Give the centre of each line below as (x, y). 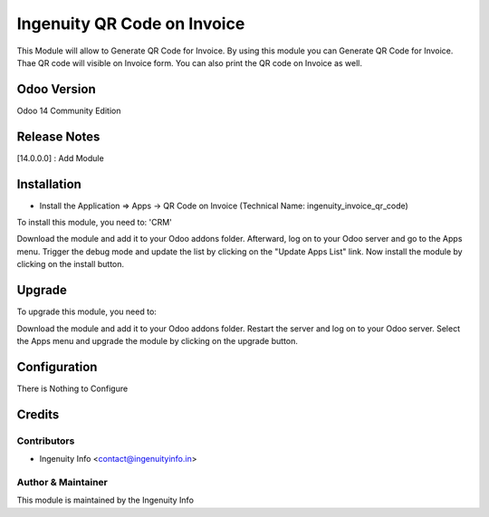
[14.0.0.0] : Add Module (60, 158)
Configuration (57, 367)
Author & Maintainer (62, 482)
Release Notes (58, 136)
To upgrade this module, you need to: (87, 311)
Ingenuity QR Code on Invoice (131, 24)
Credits (38, 414)
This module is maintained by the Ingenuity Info (105, 500)
